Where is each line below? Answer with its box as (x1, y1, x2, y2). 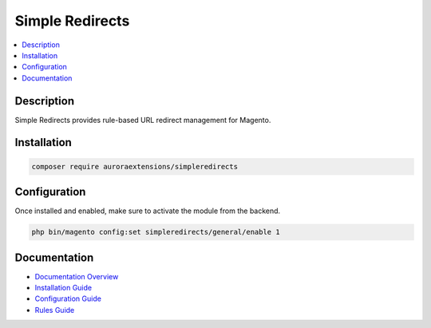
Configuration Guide (34, 294, 101, 303)
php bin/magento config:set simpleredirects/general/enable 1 (31, 227, 280, 237)
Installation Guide (34, 283, 92, 292)
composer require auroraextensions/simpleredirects (31, 162, 239, 171)
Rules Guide (34, 305, 75, 314)
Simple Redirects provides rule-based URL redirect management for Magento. (14, 115, 271, 124)
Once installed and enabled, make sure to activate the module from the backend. (14, 206, 281, 215)
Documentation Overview (34, 271, 119, 281)
